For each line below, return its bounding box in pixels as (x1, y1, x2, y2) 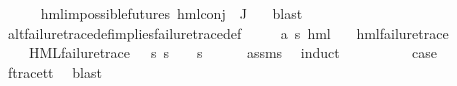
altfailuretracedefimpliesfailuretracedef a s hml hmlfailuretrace (7, 22, 449, 43)
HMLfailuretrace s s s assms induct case (28, 42, 437, 63)
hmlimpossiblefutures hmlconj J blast (40, 3, 303, 23)
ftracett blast (7, 61, 102, 82)
